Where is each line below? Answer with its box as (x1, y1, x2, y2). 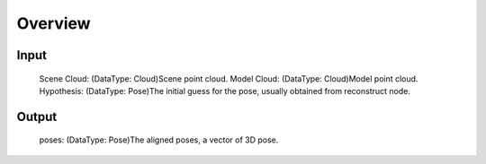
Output (16, 108, 58, 125)
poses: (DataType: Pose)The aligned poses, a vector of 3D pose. (39, 134, 279, 145)
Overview (16, 13, 91, 33)
